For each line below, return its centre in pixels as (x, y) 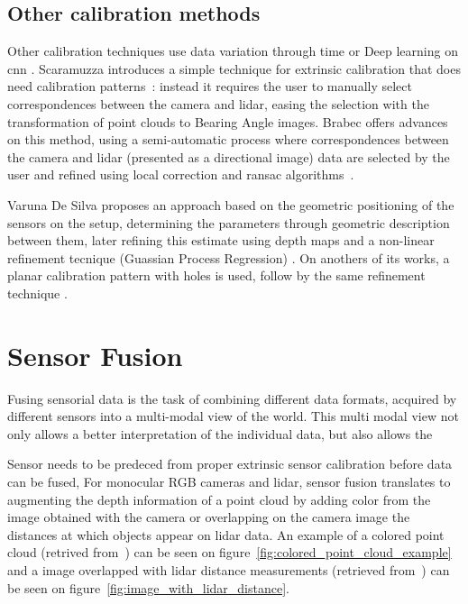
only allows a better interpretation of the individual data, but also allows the (220, 433)
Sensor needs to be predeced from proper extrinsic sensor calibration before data (230, 464)
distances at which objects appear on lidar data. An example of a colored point (226, 534)
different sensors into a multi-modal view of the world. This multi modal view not (233, 416)
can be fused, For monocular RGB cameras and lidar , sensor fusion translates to (229, 482)
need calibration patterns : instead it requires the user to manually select (210, 86)
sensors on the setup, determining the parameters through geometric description (229, 222)
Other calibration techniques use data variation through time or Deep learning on (233, 51)
